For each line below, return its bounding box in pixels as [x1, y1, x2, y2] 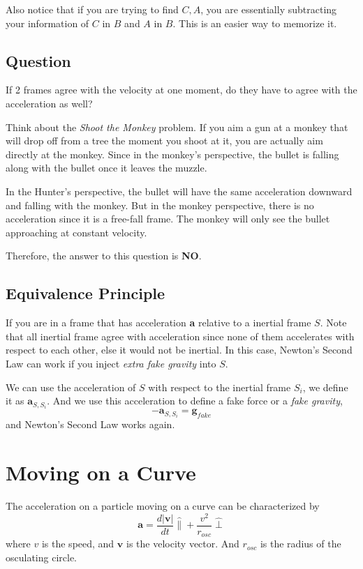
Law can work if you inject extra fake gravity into [6, 356, 216, 370]
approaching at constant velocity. [6, 225, 147, 239]
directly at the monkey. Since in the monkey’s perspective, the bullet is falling [6, 146, 339, 161]
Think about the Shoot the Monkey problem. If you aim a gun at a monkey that [6, 119, 348, 134]
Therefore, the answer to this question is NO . [6, 248, 202, 263]
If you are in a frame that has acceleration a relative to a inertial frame [6, 315, 311, 330]
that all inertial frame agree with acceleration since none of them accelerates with [6, 328, 355, 343]
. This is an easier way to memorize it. [172, 15, 337, 30]
